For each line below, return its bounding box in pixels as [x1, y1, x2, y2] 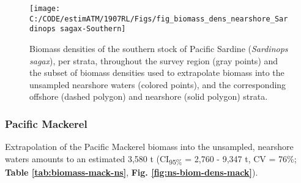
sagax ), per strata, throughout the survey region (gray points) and [29, 54, 278, 67]
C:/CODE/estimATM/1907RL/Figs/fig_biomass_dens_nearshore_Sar [29, 14, 288, 23]
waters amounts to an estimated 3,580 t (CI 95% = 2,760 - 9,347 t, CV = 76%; [5, 152, 297, 166]
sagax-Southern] [60, 24, 126, 34]
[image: [29, 4, 61, 13]
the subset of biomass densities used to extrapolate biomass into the [29, 66, 284, 79]
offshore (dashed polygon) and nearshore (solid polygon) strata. [29, 90, 268, 103]
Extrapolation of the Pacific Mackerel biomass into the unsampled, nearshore [5, 140, 294, 153]
